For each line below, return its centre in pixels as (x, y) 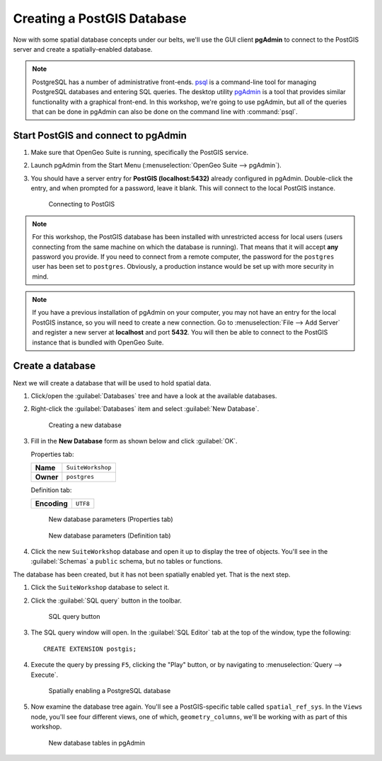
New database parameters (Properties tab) (111, 519)
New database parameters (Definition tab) (110, 535)
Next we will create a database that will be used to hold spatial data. (112, 383)
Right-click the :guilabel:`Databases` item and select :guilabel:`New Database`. (145, 409)
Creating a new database (85, 425)
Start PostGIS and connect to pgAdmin (100, 135)
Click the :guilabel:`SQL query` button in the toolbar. (106, 600)
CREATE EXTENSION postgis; (90, 649)
